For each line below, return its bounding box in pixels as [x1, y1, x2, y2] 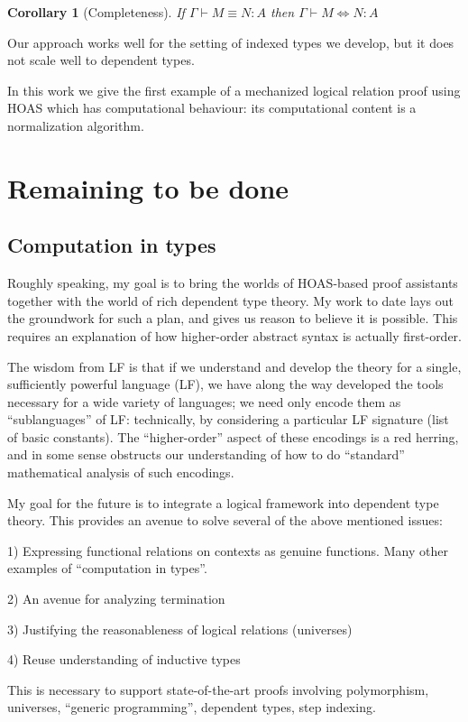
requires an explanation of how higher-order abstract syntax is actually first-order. [7, 326, 462, 345]
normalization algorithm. [7, 116, 144, 134]
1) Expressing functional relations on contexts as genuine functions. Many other [7, 541, 448, 560]
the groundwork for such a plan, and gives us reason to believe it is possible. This [7, 309, 458, 328]
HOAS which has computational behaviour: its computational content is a [7, 98, 417, 117]
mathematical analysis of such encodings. [7, 463, 234, 482]
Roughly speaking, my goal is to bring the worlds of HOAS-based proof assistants [7, 273, 458, 292]
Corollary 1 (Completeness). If [7, 3, 185, 21]
